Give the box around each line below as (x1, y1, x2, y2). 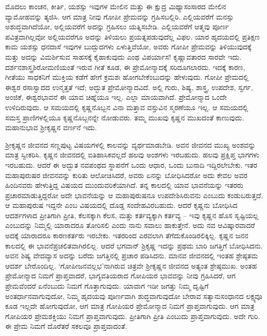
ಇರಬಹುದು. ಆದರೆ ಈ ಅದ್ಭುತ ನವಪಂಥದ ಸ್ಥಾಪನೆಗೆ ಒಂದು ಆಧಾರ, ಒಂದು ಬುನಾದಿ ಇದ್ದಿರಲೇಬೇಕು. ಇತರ (5, 159, 257, 170)
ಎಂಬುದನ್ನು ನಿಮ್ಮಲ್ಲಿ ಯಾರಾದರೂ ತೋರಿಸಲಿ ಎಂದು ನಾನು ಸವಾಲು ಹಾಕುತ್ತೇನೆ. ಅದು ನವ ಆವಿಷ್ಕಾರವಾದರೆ (5, 220, 255, 231)
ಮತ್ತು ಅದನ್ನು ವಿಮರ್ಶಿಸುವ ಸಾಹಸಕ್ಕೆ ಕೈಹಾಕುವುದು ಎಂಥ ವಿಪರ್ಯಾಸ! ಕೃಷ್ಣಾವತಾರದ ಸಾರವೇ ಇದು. (5, 51, 242, 62)
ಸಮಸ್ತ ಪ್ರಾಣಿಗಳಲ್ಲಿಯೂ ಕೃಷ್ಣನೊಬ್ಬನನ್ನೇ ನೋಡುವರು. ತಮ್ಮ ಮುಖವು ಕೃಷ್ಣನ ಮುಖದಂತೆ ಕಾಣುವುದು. (5, 112, 244, 122)
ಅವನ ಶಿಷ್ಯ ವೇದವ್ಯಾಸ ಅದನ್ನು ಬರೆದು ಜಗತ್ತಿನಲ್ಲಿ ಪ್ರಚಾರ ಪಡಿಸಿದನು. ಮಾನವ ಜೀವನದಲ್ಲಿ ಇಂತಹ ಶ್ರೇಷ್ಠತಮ (5, 250, 258, 261)
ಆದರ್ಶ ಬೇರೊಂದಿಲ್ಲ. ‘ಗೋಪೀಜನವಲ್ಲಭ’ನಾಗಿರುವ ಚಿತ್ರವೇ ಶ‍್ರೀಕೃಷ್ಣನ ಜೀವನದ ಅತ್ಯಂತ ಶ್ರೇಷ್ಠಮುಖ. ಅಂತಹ (5, 260, 257, 271)
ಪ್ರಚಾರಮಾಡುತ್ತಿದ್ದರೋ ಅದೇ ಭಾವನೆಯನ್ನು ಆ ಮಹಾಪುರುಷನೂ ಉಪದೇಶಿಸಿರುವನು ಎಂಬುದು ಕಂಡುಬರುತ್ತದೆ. (5, 189, 263, 200)
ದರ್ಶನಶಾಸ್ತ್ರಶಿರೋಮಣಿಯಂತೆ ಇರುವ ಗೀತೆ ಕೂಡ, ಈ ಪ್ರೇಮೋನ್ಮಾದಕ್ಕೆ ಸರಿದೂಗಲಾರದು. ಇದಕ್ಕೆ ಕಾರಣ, (5, 61, 245, 72)
